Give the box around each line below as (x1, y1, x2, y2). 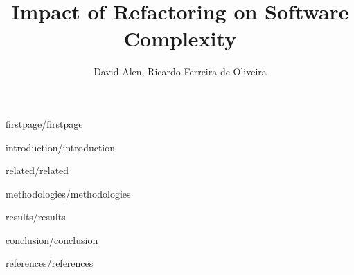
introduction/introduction (6, 140, 116, 154)
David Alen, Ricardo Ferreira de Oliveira (94, 64, 267, 79)
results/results (6, 209, 66, 224)
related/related (6, 163, 69, 178)
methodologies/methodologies (6, 186, 131, 200)
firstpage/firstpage (6, 116, 83, 131)
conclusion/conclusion (6, 232, 98, 247)
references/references (6, 256, 94, 270)
